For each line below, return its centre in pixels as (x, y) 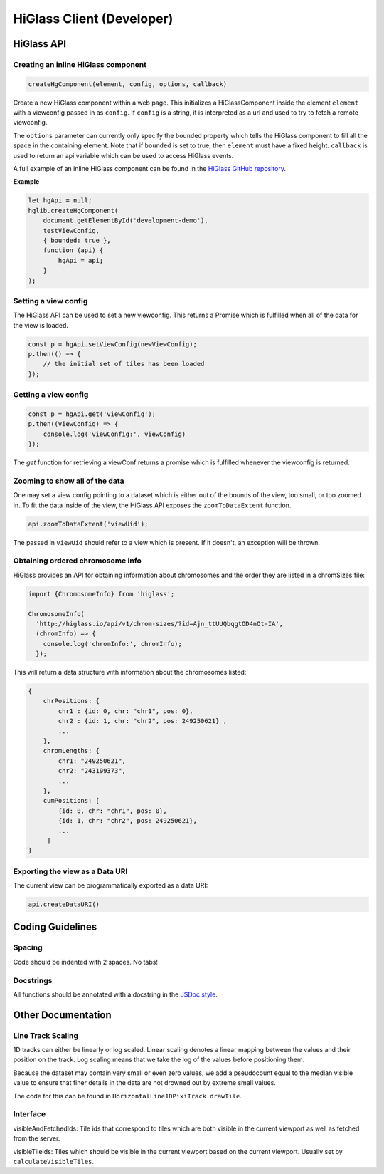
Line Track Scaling (46, 1035)
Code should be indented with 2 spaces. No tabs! (85, 962)
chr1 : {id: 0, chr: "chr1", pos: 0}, (126, 711)
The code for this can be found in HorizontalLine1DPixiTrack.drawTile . (127, 1096)
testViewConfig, (71, 230)
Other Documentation (62, 1015)
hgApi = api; (81, 260)
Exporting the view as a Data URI (70, 871)
